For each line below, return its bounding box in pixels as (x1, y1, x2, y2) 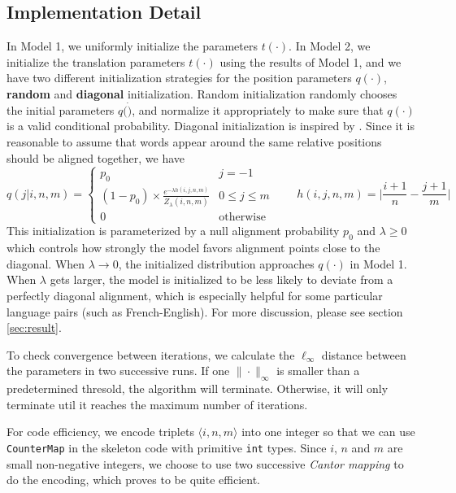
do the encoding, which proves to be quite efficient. (7, 471, 260, 488)
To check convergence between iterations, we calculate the (7, 346, 295, 363)
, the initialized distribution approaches (118, 255, 315, 272)
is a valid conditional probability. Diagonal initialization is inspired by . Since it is (7, 117, 415, 134)
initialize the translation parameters (7, 53, 185, 70)
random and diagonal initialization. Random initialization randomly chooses (7, 85, 397, 102)
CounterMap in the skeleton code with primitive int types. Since (7, 438, 327, 456)
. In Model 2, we (289, 37, 371, 55)
